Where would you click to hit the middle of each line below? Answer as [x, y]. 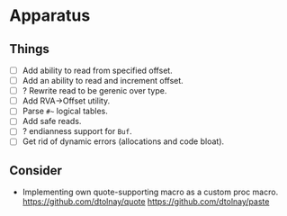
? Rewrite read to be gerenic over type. [94, 91]
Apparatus [50, 16]
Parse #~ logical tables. [65, 111]
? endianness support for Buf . [77, 131]
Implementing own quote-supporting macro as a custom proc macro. [150, 192]
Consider [36, 171]
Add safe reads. [52, 121]
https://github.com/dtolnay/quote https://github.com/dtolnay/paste [146, 202]
